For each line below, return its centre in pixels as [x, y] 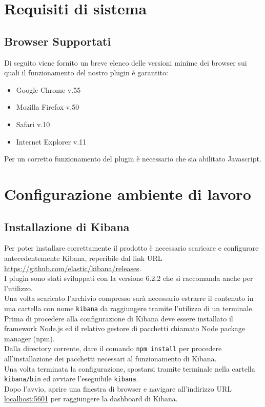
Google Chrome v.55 [48, 89]
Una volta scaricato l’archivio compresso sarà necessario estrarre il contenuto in [129, 298]
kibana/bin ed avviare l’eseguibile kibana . [71, 379]
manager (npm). [29, 338]
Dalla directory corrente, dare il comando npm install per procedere [113, 348]
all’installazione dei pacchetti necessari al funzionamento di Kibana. [110, 358]
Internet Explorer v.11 [51, 141]
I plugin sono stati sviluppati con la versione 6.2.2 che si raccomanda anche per [129, 278]
